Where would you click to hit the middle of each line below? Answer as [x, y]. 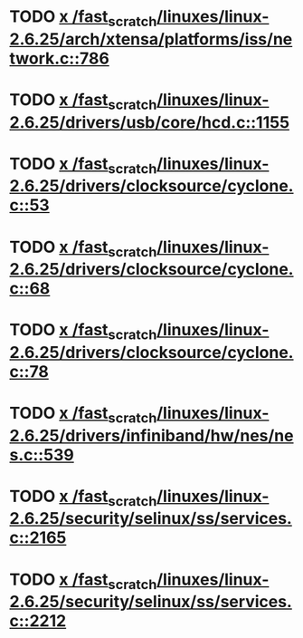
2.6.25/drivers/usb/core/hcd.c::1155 [150, 122]
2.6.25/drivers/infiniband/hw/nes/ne [151, 435]
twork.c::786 [60, 58]
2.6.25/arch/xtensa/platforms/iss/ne [151, 39]
